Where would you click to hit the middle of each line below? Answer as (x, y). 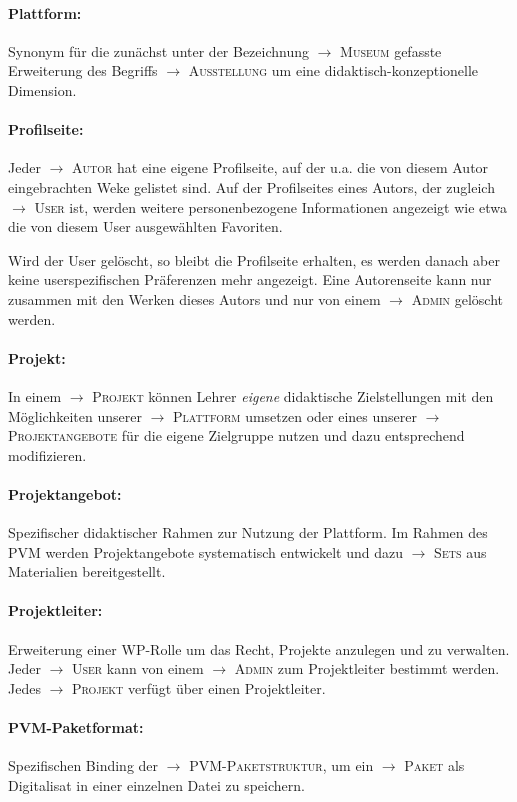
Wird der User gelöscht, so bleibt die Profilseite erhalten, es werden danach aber (254, 259)
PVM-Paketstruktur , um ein (281, 765)
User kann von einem (137, 668)
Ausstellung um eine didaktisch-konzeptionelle (333, 70)
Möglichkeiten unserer (75, 415)
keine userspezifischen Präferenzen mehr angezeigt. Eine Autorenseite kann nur (250, 279)
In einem (35, 395)
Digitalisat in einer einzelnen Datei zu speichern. (156, 784)
